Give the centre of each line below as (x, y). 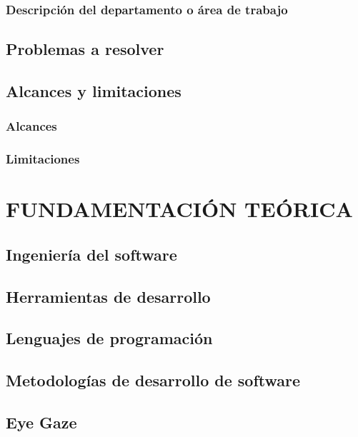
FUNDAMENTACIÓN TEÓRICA (179, 209)
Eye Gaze (41, 422)
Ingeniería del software (91, 254)
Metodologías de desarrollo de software (153, 380)
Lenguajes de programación (109, 338)
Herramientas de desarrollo (108, 296)
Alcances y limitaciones (94, 91)
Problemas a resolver (85, 49)
